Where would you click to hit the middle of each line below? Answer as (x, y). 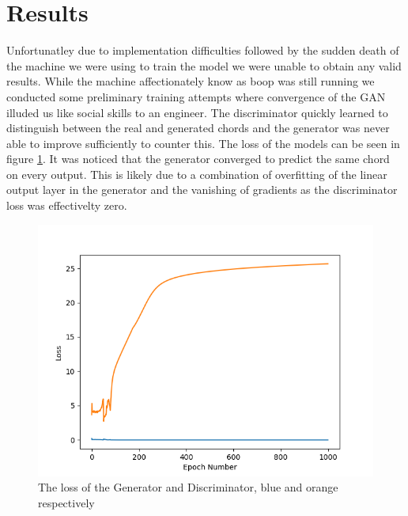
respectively (66, 502)
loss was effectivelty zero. (67, 205)
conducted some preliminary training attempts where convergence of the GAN (196, 96)
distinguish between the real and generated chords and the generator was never (198, 128)
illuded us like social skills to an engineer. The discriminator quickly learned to (197, 112)
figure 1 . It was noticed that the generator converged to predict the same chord (198, 159)
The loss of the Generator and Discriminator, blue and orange (188, 487)
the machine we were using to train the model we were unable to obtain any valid (204, 65)
